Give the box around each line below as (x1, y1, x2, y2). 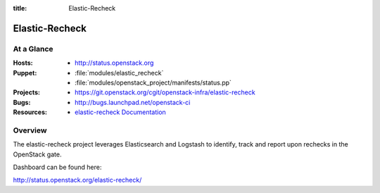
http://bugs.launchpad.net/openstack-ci (75, 98, 191, 106)
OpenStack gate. (13, 150, 62, 158)
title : (13, 4, 27, 12)
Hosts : (13, 58, 33, 67)
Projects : (13, 88, 40, 96)
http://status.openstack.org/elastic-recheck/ (13, 176, 142, 185)
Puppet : (13, 68, 37, 77)
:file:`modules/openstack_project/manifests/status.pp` (75, 78, 232, 87)
